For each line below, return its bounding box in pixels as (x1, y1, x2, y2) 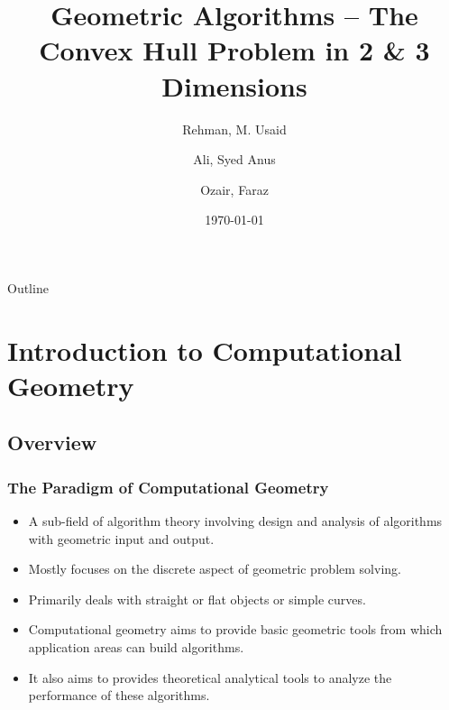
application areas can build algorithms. (28, 638, 244, 656)
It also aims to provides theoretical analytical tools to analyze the (28, 668, 392, 687)
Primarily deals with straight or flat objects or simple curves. (28, 589, 366, 608)
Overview (7, 429, 97, 456)
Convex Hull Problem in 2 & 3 (39, 32, 430, 69)
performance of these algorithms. (28, 686, 210, 705)
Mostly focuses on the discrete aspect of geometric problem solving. (28, 559, 401, 578)
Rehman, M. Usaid (182, 119, 287, 138)
